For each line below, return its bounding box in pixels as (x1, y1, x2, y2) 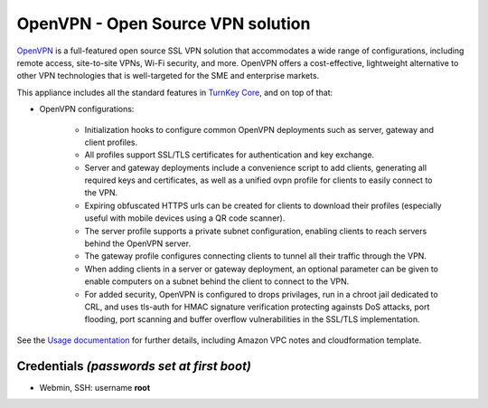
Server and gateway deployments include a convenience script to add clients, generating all (84, 162, 427, 173)
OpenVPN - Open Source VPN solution (16, 14, 311, 33)
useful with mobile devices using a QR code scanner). (84, 213, 286, 223)
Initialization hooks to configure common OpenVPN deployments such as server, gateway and (84, 124, 434, 135)
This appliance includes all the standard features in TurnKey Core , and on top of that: (16, 87, 333, 98)
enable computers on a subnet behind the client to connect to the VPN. (84, 276, 350, 287)
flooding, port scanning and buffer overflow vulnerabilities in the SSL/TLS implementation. (84, 314, 420, 325)
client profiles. (84, 137, 138, 147)
